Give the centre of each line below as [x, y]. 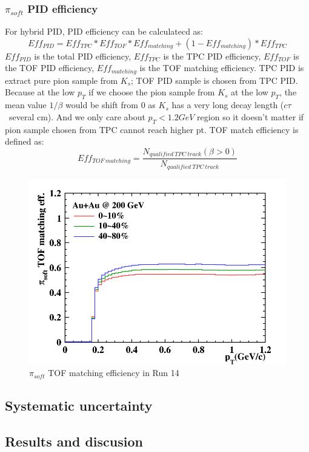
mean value [26, 105]
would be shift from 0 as [111, 105]
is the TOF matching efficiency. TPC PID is [222, 68]
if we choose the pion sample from [152, 92]
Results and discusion [74, 441]
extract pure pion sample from [61, 80]
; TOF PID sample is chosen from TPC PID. [214, 80]
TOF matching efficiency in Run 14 [114, 373]
